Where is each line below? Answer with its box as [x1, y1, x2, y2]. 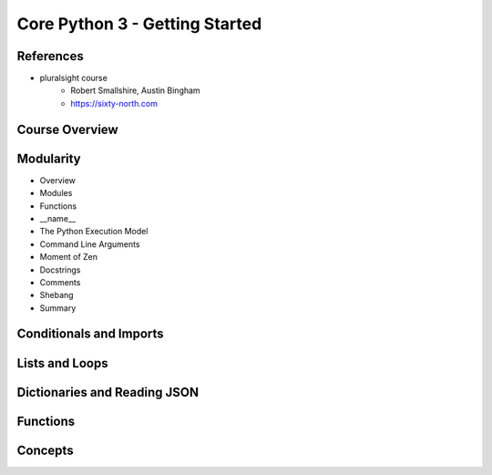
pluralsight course [39, 73, 108, 84]
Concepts [16, 442, 74, 458]
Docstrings [39, 264, 81, 275]
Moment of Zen [39, 252, 98, 263]
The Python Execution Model [39, 226, 149, 237]
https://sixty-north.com [70, 98, 159, 108]
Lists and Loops [16, 356, 108, 371]
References [16, 48, 84, 64]
